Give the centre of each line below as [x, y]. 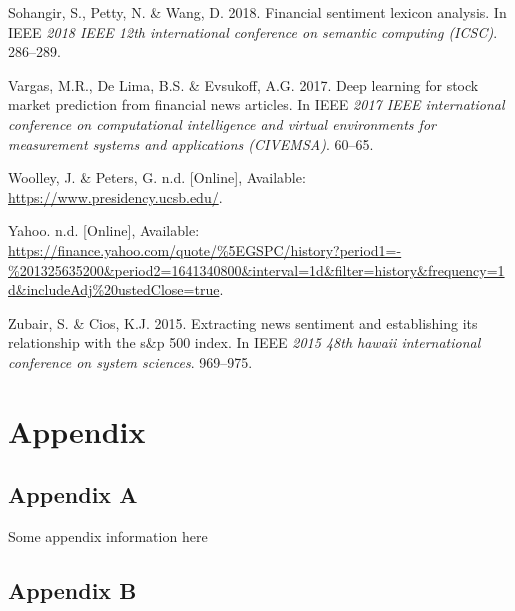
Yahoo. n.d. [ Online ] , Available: [104, 230]
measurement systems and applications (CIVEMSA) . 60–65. [191, 143]
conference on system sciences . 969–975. [130, 361]
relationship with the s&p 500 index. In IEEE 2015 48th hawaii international [244, 342]
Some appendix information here [108, 536]
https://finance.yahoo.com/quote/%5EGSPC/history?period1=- [205, 249]
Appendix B [72, 590]
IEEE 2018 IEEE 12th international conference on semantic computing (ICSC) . [253, 31]
